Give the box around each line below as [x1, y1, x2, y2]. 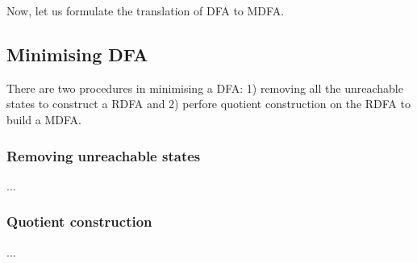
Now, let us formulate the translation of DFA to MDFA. [6, 2, 285, 19]
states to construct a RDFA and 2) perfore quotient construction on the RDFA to [6, 95, 411, 112]
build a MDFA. [6, 111, 81, 127]
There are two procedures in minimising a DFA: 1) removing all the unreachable [6, 79, 403, 96]
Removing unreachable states [6, 145, 201, 165]
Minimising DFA [6, 41, 148, 66]
